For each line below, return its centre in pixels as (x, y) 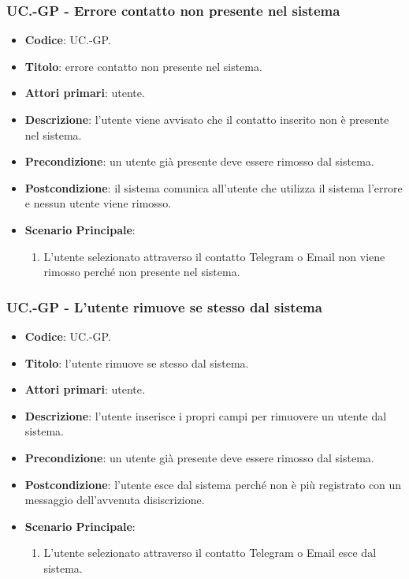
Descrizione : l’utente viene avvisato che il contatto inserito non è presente (207, 119)
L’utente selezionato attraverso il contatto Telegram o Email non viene (214, 256)
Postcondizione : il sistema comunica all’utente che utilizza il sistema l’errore (214, 187)
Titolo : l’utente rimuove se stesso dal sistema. (137, 362)
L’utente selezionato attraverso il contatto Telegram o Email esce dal (210, 553)
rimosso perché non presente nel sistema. (142, 272)
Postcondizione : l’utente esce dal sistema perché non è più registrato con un (213, 484)
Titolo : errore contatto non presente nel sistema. (143, 66)
